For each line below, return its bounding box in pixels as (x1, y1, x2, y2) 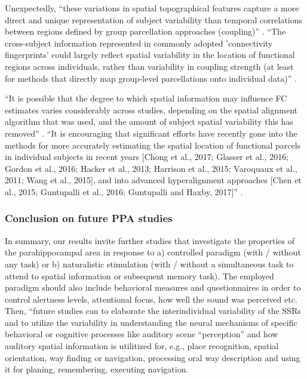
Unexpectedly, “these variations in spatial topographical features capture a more (5, 2, 299, 14)
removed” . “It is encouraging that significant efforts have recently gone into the (5, 127, 297, 139)
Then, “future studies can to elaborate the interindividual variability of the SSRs (5, 304, 301, 317)
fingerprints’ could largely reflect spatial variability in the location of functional (5, 48, 295, 61)
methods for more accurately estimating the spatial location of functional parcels (5, 138, 301, 151)
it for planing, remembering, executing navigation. (5, 363, 189, 375)
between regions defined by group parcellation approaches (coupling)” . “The (5, 25, 286, 38)
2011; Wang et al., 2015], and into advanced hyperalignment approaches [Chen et (5, 174, 302, 186)
